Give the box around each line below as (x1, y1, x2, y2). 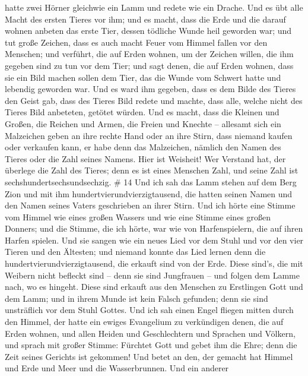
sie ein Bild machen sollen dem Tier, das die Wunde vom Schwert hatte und (5, 71, 281, 83)
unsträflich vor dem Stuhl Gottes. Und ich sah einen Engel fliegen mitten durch (5, 304, 294, 316)
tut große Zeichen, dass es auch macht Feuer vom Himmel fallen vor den (5, 36, 268, 48)
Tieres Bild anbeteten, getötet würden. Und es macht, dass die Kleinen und (5, 106, 280, 118)
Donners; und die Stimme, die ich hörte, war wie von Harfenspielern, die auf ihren (5, 222, 303, 235)
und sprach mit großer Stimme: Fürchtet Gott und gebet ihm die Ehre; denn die (5, 339, 297, 351)
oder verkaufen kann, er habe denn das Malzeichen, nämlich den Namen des (5, 141, 281, 153)
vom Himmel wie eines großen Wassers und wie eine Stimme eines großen (5, 210, 271, 223)
